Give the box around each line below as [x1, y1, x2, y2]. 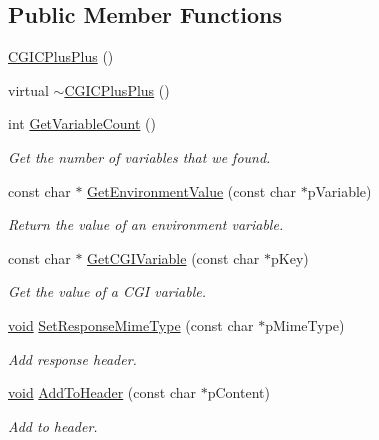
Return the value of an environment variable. [8, 214, 284, 235]
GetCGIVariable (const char [87, 247, 260, 268]
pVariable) [307, 180, 372, 201]
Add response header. [8, 348, 137, 369]
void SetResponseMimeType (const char [8, 314, 254, 335]
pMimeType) [265, 314, 345, 335]
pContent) [207, 382, 270, 403]
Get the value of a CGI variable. [8, 281, 206, 302]
